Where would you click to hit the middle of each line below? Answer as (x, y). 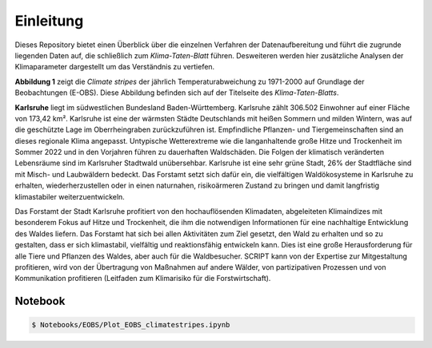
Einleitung (49, 21)
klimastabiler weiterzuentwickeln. (70, 196)
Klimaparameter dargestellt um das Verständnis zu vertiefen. (115, 67)
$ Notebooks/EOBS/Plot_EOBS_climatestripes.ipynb (131, 325)
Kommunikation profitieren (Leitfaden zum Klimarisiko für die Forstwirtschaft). (143, 279)
